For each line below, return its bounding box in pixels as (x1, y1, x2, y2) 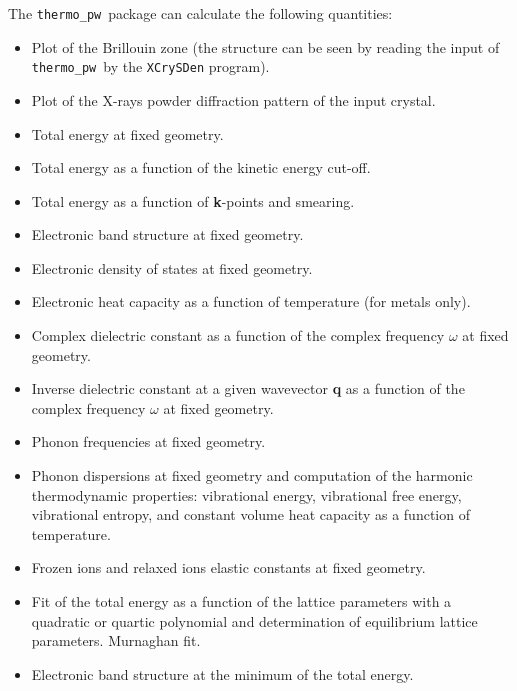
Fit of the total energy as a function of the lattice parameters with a (31, 591, 452, 611)
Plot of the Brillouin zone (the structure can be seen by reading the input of (31, 36, 500, 57)
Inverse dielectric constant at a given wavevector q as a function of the (31, 378, 465, 399)
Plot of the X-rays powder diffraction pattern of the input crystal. (31, 89, 436, 110)
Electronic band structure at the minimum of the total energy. (31, 663, 414, 684)
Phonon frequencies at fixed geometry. (31, 431, 266, 452)
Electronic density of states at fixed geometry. (31, 257, 313, 278)
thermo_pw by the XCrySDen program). (31, 56, 270, 77)
